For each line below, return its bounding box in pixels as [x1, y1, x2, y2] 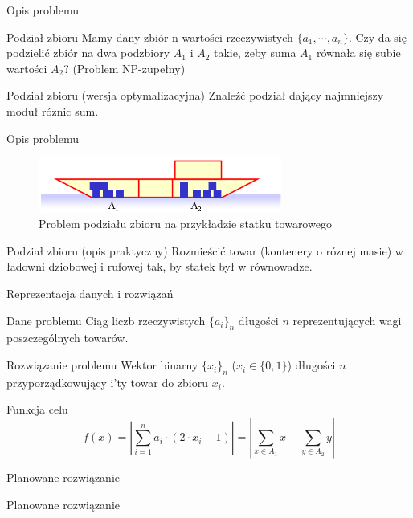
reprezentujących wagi [292, 312, 402, 328]
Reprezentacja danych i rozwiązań [6, 285, 174, 302]
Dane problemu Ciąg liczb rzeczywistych [6, 312, 206, 328]
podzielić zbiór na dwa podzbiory [6, 44, 170, 61]
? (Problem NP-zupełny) [63, 59, 186, 76]
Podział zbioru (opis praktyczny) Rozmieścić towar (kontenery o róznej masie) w [6, 242, 403, 259]
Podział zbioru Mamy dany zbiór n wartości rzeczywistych [6, 28, 293, 45]
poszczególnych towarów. [6, 329, 129, 346]
